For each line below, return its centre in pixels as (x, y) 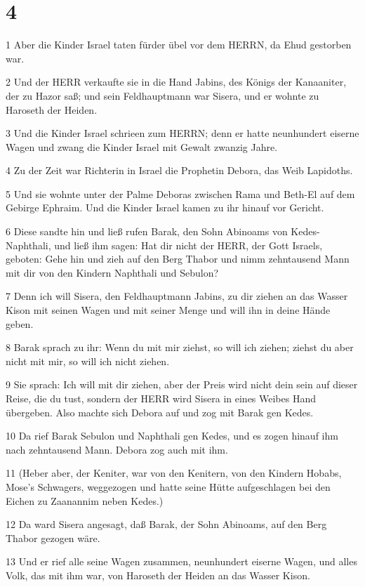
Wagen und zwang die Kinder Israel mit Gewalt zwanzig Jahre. (142, 146)
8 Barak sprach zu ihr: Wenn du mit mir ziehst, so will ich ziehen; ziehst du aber (180, 347)
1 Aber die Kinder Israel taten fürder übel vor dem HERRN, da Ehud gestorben (179, 45)
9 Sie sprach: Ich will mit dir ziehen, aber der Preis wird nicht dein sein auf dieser (182, 384)
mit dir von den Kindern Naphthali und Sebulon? (112, 272)
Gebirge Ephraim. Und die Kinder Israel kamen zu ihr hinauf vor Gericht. (165, 207)
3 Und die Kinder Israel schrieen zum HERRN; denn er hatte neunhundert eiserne (182, 133)
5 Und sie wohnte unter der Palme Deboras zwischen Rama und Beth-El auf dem (180, 193)
